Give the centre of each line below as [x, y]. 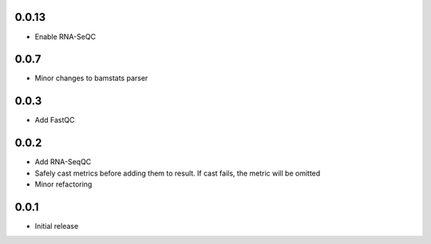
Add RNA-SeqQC [63, 162]
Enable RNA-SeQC [65, 37]
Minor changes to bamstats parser [91, 78]
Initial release [57, 226]
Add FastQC [55, 120]
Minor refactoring [63, 184]
